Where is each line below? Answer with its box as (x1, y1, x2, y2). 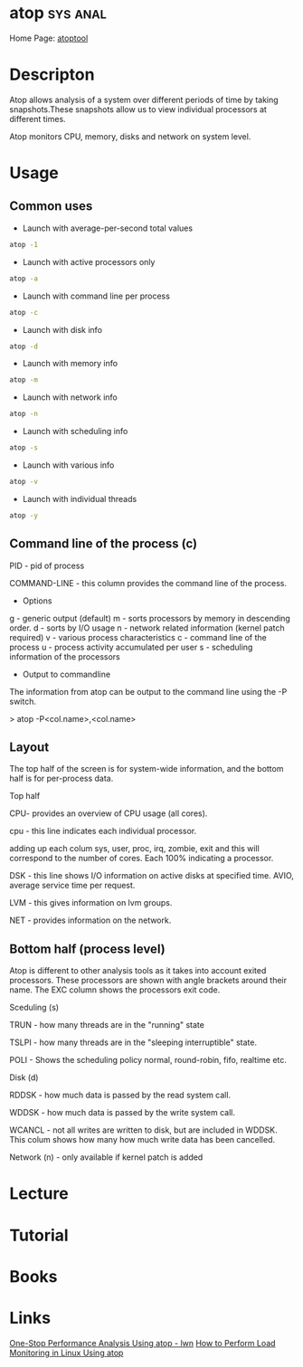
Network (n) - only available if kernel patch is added (9, 1152, 204, 1163)
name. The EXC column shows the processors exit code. (9, 984, 221, 995)
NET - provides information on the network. (9, 915, 172, 926)
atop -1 (9, 240, 39, 249)
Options (22, 595, 52, 606)
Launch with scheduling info (22, 426, 128, 437)
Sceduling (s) (9, 1002, 60, 1013)
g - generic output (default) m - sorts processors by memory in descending (9, 612, 291, 623)
